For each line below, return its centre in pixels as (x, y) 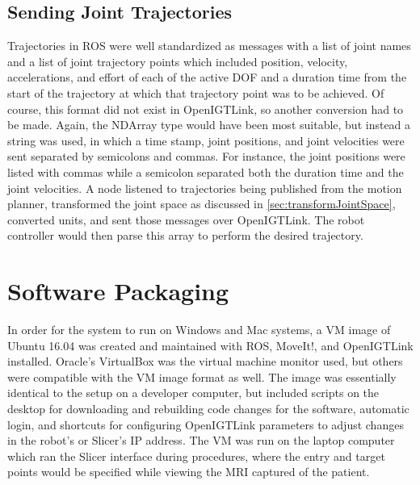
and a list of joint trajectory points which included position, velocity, (178, 61)
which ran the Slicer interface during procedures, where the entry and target (196, 456)
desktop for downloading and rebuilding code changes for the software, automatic (208, 409)
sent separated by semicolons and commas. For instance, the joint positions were (206, 156)
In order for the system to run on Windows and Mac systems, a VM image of (199, 330)
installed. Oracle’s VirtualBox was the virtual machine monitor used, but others (205, 361)
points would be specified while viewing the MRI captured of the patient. (189, 472)
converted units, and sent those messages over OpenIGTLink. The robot (186, 219)
